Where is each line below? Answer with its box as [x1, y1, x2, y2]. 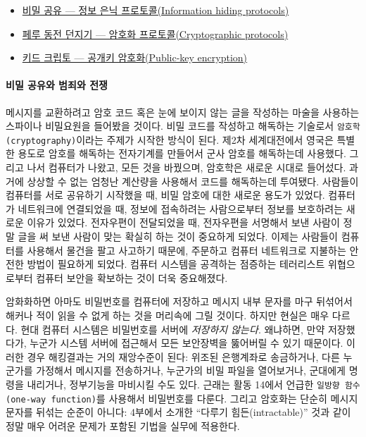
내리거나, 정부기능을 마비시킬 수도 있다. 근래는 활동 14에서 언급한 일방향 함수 [27, 376, 360, 391]
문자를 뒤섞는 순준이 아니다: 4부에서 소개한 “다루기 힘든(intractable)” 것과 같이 [6, 405, 351, 419]
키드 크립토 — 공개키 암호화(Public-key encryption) [22, 50, 248, 65]
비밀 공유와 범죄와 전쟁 [6, 78, 108, 92]
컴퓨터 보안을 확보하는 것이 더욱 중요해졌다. [36, 270, 228, 285]
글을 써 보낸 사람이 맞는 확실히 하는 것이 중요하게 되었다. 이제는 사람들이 [18, 229, 338, 244]
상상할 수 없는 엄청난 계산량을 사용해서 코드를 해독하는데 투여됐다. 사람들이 [27, 173, 359, 188]
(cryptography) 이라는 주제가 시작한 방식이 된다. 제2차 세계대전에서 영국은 [6, 132, 334, 147]
